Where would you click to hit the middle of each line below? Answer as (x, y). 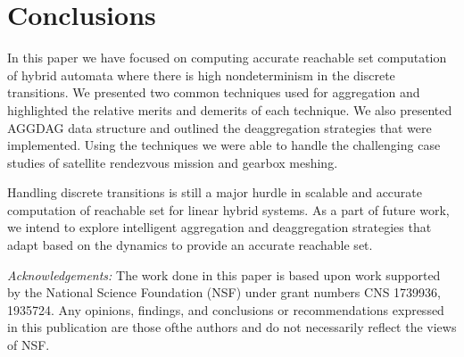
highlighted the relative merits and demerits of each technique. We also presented (230, 109)
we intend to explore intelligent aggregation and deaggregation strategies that (220, 227)
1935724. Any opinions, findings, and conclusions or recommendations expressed (226, 309)
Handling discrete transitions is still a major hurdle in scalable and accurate (215, 192)
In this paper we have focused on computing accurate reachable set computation (227, 58)
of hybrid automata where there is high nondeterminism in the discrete (201, 75)
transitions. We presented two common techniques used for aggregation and (214, 92)
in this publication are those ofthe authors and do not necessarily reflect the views (232, 327)
